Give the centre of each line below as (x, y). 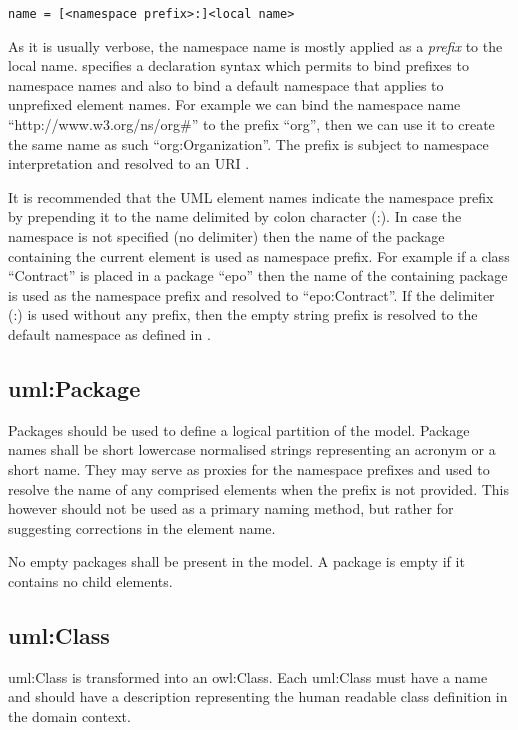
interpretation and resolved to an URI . (129, 163)
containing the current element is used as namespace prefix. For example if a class (259, 255)
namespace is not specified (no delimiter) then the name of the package (226, 236)
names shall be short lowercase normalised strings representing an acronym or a (252, 449)
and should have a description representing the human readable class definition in (258, 696)
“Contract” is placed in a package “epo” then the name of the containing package (258, 275)
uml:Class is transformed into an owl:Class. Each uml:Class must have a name (248, 676)
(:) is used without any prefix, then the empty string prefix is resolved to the (243, 314)
